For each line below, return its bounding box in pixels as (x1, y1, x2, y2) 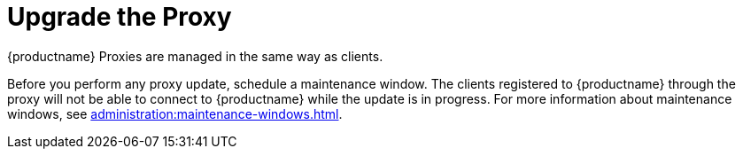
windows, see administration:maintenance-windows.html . (7, 105, 343, 121)
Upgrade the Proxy (7, 2, 232, 32)
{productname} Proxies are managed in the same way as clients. (7, 48, 383, 64)
